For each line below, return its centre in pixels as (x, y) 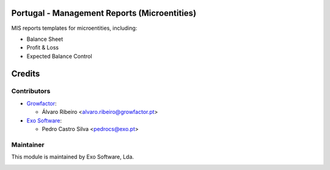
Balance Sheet (45, 39)
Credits (26, 73)
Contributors (31, 91)
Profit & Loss (43, 48)
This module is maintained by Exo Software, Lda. (73, 157)
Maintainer (28, 144)
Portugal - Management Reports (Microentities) (104, 13)
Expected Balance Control (59, 56)
